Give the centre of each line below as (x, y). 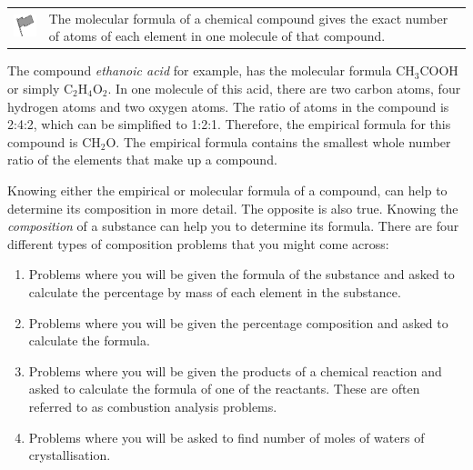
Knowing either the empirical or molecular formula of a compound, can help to (227, 190)
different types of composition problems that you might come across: (198, 243)
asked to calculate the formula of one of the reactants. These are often (224, 389)
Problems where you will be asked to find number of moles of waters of (226, 437)
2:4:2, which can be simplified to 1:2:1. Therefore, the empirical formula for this (229, 124)
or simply (34, 89)
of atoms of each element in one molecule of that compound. (217, 36)
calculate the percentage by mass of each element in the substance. (215, 291)
